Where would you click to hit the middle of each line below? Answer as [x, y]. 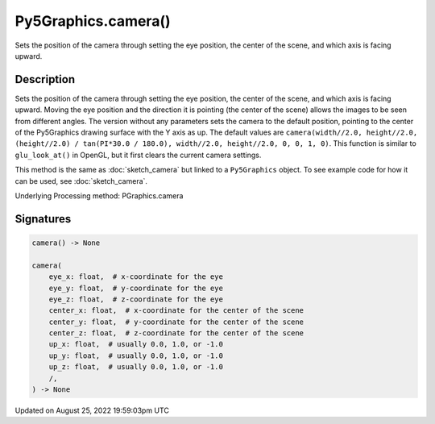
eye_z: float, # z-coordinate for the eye [136, 299]
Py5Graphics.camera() [93, 21]
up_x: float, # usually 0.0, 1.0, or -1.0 [136, 344]
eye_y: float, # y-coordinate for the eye [136, 288]
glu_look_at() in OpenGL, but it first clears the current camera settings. [138, 155]
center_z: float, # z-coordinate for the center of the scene [176, 333]
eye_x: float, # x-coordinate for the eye [136, 277]
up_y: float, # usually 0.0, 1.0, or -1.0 [136, 355]
